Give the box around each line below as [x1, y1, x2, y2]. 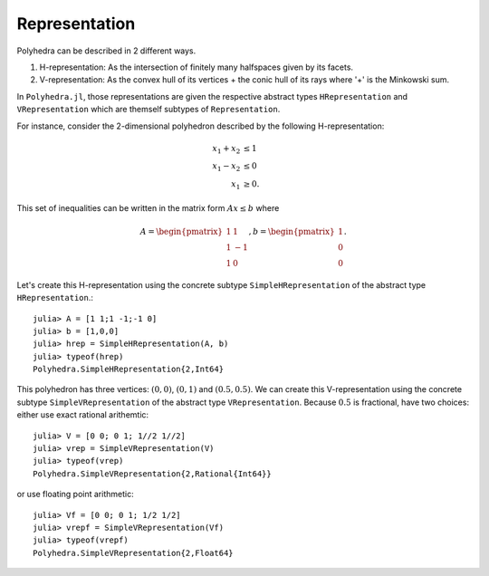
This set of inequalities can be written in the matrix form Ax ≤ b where [16, 202, 280, 213]
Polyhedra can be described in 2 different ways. [16, 45, 197, 56]
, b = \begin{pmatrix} [248, 226, 335, 236]
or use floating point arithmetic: [16, 489, 135, 500]
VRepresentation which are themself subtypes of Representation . [16, 104, 281, 115]
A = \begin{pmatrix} [139, 226, 224, 236]
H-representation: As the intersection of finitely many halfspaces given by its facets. [39, 62, 353, 72]
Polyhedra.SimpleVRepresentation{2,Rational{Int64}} [33, 468, 272, 479]
